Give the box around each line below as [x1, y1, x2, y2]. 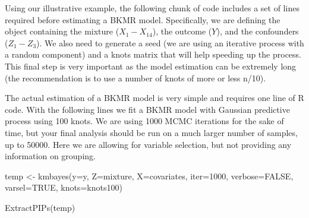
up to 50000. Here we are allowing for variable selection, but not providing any [5, 138, 292, 150]
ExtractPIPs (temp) [5, 201, 75, 213]
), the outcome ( [152, 25, 212, 37]
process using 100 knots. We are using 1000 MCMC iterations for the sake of [5, 115, 284, 127]
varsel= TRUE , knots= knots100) [5, 181, 122, 194]
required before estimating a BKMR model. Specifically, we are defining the [5, 13, 280, 26]
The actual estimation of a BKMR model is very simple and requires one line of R [5, 91, 304, 104]
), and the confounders [216, 25, 299, 37]
